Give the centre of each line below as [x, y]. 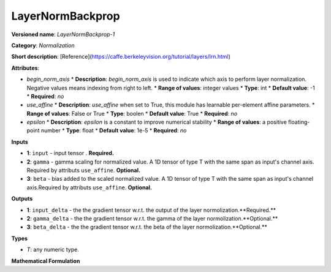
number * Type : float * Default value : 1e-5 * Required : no [114, 130]
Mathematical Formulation [46, 261]
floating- [299, 122]
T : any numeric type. [53, 250]
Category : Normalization [43, 45]
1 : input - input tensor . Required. [70, 153]
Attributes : [25, 68]
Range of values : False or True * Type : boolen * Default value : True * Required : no [132, 113]
